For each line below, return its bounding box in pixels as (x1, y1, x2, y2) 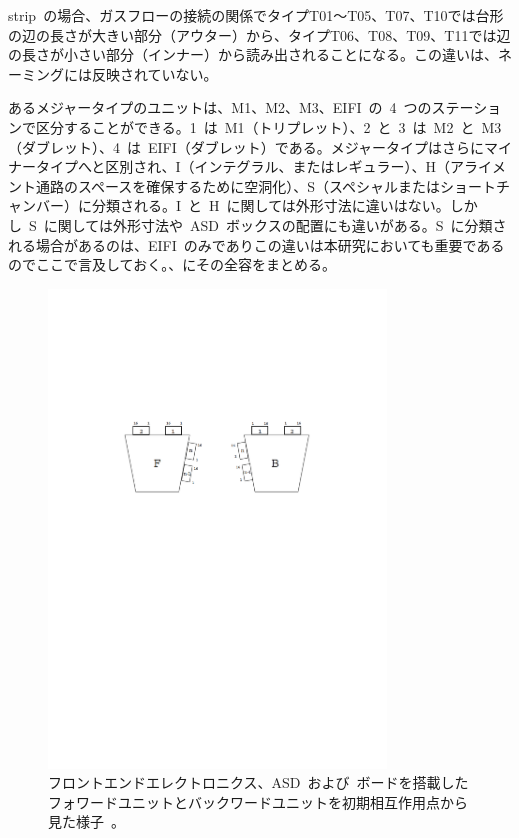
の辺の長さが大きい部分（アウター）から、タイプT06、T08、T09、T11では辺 (8, 24, 511, 45)
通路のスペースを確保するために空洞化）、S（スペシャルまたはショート (35, 175, 497, 196)
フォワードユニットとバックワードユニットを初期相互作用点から (48, 791, 468, 812)
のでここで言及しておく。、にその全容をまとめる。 (8, 254, 336, 275)
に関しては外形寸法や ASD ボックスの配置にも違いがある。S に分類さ (43, 214, 507, 235)
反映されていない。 (91, 63, 218, 84)
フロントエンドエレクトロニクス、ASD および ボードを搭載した (48, 772, 469, 793)
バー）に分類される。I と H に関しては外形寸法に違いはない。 (35, 195, 450, 216)
